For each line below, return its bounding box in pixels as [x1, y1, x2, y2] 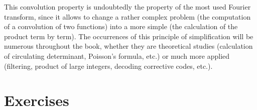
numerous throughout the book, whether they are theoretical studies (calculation [4, 41, 253, 51]
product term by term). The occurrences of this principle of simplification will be [4, 31, 253, 41]
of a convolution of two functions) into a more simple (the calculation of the [4, 21, 238, 32]
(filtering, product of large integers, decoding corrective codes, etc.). [4, 60, 213, 71]
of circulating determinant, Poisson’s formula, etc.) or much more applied [4, 50, 230, 61]
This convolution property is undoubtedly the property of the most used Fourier [4, 2, 251, 12]
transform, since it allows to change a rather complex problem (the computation [4, 11, 251, 22]
